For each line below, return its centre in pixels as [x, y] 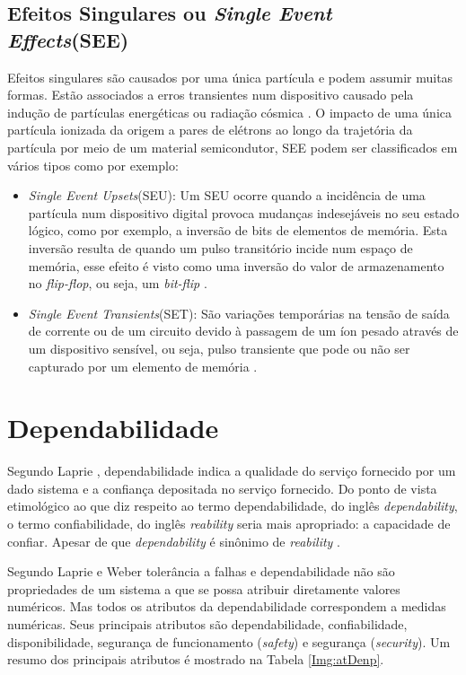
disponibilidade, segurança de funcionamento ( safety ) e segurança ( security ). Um [229, 641]
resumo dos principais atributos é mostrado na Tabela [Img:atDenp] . [196, 659]
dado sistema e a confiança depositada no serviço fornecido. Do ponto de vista [222, 488]
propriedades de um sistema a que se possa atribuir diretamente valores [204, 588]
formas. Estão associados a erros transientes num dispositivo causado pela [211, 95]
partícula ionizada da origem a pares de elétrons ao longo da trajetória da [210, 130]
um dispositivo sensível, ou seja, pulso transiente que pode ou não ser [219, 348]
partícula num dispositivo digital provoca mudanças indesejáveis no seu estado [244, 212]
